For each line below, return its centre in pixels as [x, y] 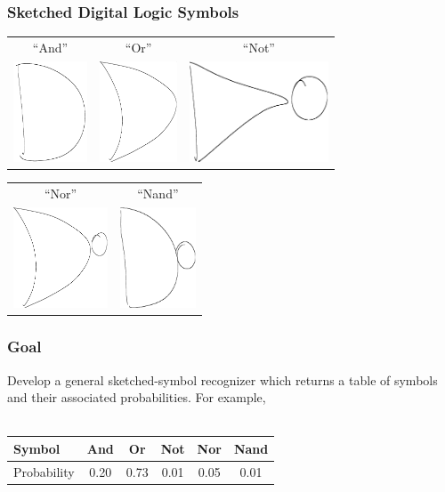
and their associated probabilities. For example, [137, 397]
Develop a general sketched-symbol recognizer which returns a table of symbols [222, 379]
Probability [44, 471]
